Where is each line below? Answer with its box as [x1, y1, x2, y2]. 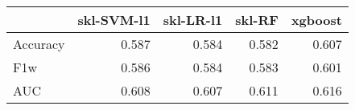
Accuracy [13, 35, 65, 53]
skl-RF [235, 10, 279, 29]
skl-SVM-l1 [77, 10, 151, 29]
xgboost [291, 10, 342, 29]
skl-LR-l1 [163, 10, 223, 29]
